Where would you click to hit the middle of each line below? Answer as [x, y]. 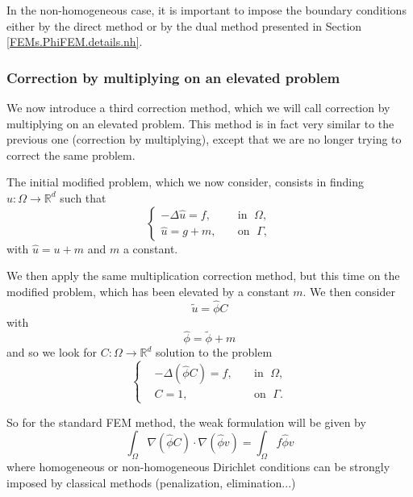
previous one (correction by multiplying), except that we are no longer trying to [204, 139]
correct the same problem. [71, 155]
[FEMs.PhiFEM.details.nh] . [75, 42]
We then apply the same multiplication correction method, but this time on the [203, 276]
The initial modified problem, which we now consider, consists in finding [185, 182]
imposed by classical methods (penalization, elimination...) [151, 482]
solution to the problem [214, 352]
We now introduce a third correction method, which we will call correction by [198, 107]
